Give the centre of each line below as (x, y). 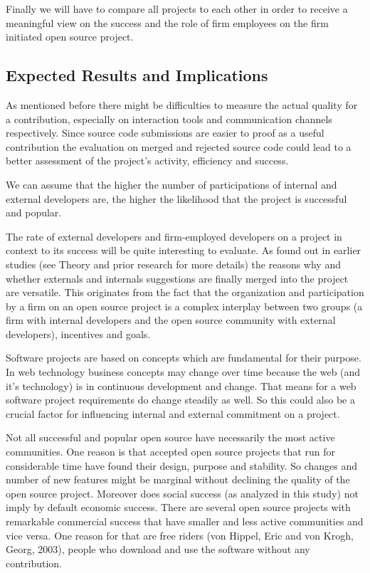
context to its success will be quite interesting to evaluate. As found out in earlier (184, 250)
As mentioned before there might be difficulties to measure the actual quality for (182, 104)
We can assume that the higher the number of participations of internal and (171, 184)
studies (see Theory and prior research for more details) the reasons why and (173, 264)
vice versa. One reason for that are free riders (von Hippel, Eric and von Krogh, (180, 535)
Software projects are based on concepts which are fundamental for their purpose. (184, 358)
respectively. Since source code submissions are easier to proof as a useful (165, 133)
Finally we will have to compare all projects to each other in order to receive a (177, 9)
